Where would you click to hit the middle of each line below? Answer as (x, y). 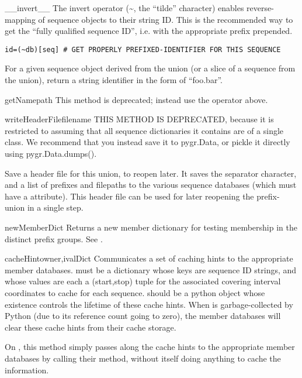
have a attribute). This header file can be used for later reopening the (129, 196)
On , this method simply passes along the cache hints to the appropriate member (150, 347)
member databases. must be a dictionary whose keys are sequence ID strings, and (151, 269)
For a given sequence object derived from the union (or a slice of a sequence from (150, 68)
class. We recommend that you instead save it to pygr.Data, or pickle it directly (147, 142)
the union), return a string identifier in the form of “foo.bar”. (114, 80)
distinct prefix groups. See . (54, 238)
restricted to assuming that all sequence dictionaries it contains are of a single (144, 130)
